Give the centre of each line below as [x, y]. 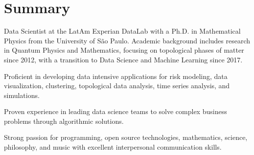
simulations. [22, 95]
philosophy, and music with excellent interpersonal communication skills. [113, 147]
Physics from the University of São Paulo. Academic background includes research [127, 40]
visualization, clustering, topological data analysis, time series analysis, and [117, 86]
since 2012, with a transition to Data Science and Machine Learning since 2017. [123, 59]
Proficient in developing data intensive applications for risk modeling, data [116, 76]
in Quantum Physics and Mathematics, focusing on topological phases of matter [124, 50]
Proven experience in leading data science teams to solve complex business [115, 111]
